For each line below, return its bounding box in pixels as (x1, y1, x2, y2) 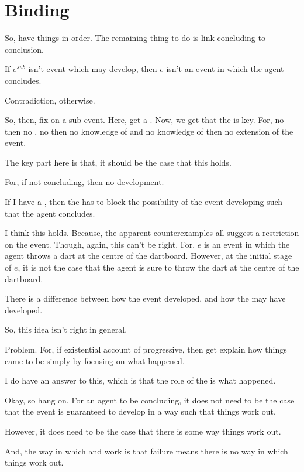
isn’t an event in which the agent (166, 63, 284, 75)
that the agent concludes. (5, 207, 95, 219)
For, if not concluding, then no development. (5, 176, 164, 188)
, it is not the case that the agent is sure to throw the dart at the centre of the (18, 261, 299, 273)
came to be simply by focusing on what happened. (5, 354, 185, 367)
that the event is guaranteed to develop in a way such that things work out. (5, 405, 276, 418)
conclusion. (5, 43, 44, 55)
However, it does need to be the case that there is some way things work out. (5, 425, 281, 437)
